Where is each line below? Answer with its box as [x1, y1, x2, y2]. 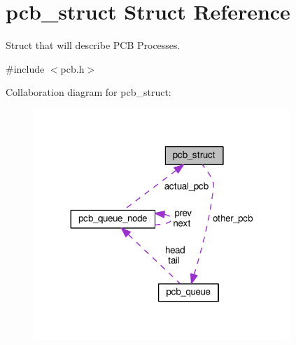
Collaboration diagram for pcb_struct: [6, 85, 171, 99]
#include [6, 61, 45, 76]
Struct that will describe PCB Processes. [6, 38, 181, 52]
